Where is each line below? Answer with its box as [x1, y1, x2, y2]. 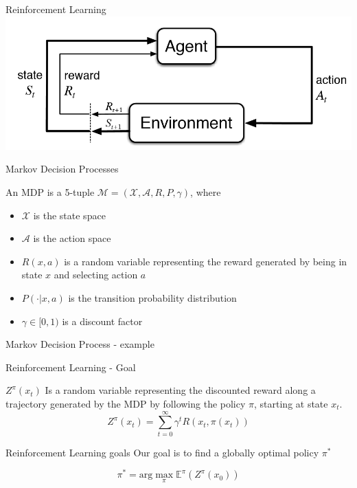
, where [190, 185, 221, 199]
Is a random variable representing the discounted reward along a [45, 383, 316, 397]
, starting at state [254, 396, 328, 410]
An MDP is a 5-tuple [5, 185, 95, 199]
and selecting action [54, 267, 138, 282]
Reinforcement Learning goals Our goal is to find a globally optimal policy [5, 445, 319, 459]
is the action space [33, 231, 111, 245]
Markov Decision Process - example [5, 337, 154, 351]
